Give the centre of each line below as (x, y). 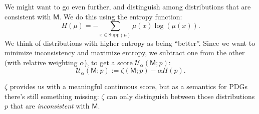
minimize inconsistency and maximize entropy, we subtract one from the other (125, 53)
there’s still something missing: (52, 96)
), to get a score (108, 62)
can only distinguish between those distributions (181, 96)
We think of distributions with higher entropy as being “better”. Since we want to (130, 43)
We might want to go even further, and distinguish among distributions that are (128, 6)
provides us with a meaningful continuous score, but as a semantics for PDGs (128, 86)
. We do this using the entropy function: (121, 16)
